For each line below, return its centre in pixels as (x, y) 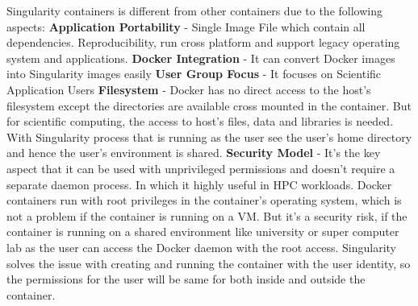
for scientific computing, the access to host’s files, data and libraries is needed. (200, 121)
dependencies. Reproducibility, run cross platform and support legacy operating (203, 42)
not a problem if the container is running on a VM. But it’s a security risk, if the (207, 215)
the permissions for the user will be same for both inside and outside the (186, 279)
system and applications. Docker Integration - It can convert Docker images (201, 58)
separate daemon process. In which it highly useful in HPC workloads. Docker (199, 184)
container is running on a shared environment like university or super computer (203, 232)
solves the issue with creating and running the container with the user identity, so (209, 263)
